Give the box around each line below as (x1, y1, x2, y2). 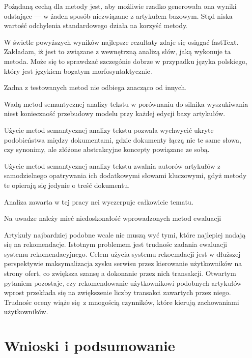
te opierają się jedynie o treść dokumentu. (4, 179, 130, 190)
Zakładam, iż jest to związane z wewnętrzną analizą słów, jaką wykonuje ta (4, 46, 231, 57)
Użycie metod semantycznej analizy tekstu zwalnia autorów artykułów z (4, 160, 221, 171)
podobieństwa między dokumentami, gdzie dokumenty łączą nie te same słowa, (4, 134, 241, 145)
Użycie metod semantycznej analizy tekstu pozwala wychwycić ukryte (4, 124, 214, 135)
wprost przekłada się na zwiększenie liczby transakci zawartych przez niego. (4, 287, 231, 298)
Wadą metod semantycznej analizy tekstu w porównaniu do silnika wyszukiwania (4, 98, 248, 109)
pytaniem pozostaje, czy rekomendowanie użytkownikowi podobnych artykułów (4, 277, 242, 288)
